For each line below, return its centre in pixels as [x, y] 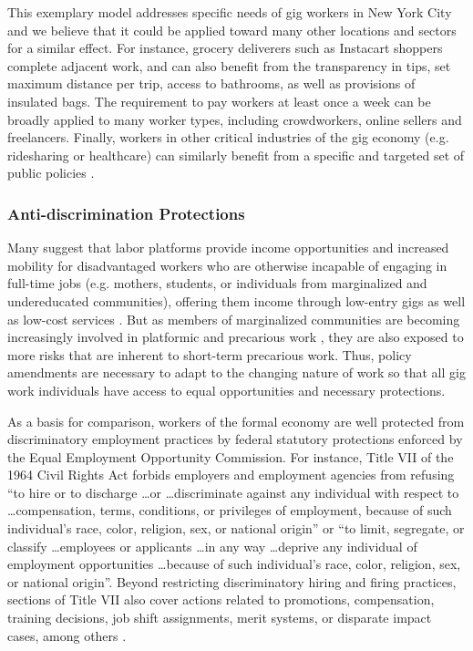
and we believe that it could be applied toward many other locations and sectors [232, 30]
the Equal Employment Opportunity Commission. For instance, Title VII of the [231, 456]
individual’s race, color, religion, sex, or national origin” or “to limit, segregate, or [236, 528]
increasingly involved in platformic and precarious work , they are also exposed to [236, 337]
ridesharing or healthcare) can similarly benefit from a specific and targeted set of [236, 155]
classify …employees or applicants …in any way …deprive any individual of [212, 546]
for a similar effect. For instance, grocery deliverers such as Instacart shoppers [225, 48]
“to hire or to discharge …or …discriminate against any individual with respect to [233, 492]
